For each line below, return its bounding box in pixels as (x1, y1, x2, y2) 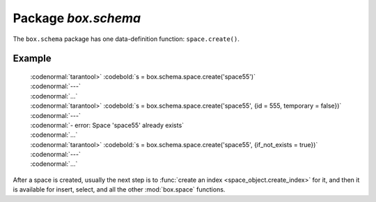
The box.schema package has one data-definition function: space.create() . (13, 35, 240, 43)
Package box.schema (13, 10, 141, 26)
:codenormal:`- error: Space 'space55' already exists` (30, 121, 185, 129)
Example (13, 53, 52, 65)
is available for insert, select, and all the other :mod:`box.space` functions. (13, 185, 226, 194)
